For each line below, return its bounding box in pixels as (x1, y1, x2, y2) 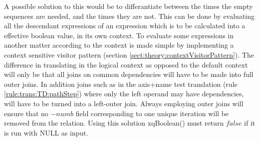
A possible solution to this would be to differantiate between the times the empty (4, 1, 253, 11)
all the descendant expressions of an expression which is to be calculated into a (4, 20, 246, 31)
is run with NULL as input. (4, 127, 88, 138)
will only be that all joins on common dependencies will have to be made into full (4, 69, 254, 79)
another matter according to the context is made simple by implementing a (4, 40, 234, 50)
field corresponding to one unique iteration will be (75, 108, 229, 118)
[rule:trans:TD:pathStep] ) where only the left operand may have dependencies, (4, 88, 244, 99)
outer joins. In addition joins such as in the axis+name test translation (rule (4, 78, 238, 89)
